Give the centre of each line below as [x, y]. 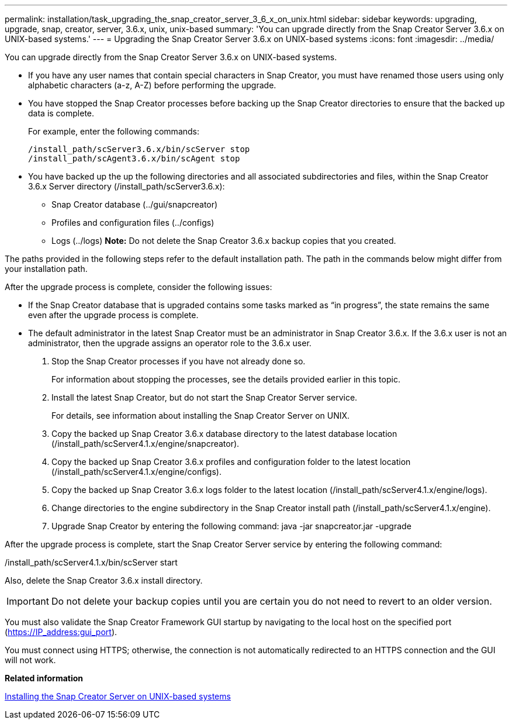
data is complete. [61, 113]
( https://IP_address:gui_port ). [61, 632]
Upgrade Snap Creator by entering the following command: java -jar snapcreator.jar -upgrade [231, 526]
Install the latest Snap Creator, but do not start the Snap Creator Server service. [205, 397]
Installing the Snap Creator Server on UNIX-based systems [118, 696]
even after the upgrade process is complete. [113, 315]
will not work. [30, 660]
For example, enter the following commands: [114, 131]
